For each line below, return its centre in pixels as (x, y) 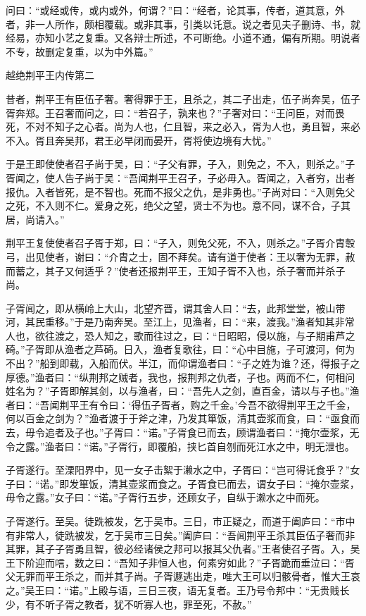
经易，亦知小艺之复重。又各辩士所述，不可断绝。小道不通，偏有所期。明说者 (183, 38)
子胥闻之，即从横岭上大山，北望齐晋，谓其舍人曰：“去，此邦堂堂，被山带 (176, 308)
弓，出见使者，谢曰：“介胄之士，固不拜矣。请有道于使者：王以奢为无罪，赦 (181, 256)
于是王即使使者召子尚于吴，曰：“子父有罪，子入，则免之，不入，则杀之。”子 (181, 164)
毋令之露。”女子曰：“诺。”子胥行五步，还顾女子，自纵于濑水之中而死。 (165, 497)
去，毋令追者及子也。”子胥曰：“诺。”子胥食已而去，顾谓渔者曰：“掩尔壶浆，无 (183, 432)
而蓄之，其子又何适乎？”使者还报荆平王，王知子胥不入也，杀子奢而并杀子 (176, 270)
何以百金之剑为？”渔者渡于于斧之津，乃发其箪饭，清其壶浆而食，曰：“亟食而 (183, 418)
